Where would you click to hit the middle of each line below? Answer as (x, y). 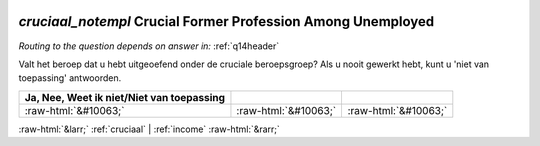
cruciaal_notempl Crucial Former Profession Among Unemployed (226, 21)
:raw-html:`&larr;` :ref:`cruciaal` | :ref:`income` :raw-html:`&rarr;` (149, 129)
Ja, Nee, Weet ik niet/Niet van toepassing (124, 97)
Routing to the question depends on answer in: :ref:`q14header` (149, 46)
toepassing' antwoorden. (70, 78)
